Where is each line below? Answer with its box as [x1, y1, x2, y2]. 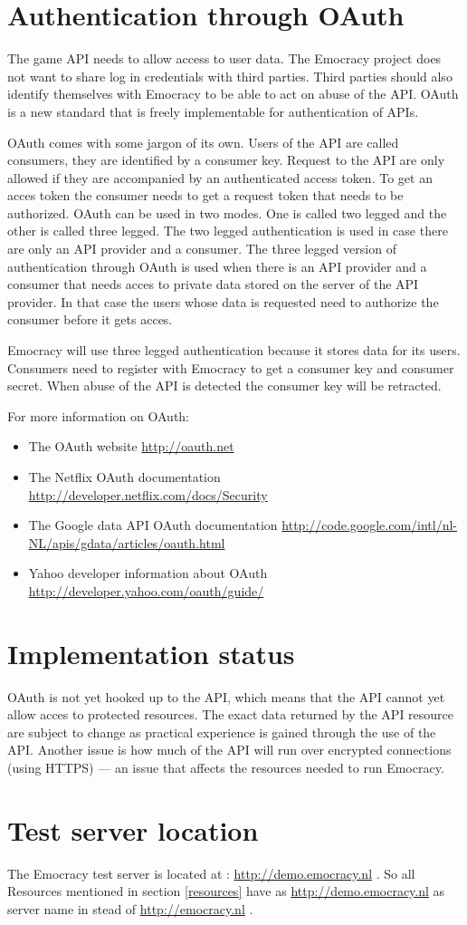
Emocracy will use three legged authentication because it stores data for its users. [7, 341, 461, 360]
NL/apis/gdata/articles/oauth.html [28, 533, 225, 552]
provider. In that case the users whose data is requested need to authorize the [7, 292, 439, 311]
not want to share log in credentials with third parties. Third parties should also [7, 66, 453, 85]
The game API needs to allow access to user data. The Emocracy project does [7, 49, 442, 68]
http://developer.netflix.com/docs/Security [28, 485, 268, 504]
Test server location [7, 811, 259, 848]
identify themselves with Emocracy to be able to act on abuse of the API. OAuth [7, 84, 459, 103]
